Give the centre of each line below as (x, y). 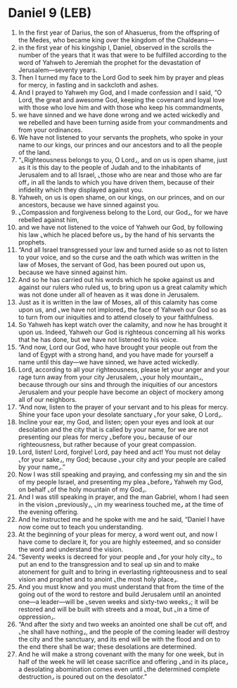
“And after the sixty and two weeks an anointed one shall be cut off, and (122, 624)
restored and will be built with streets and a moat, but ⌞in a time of (114, 609)
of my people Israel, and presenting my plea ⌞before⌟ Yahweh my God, (121, 481)
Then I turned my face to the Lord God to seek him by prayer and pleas (121, 77)
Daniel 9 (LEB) (50, 13)
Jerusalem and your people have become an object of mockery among (121, 392)
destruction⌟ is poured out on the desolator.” (83, 676)
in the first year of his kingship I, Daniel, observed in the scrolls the (115, 47)
